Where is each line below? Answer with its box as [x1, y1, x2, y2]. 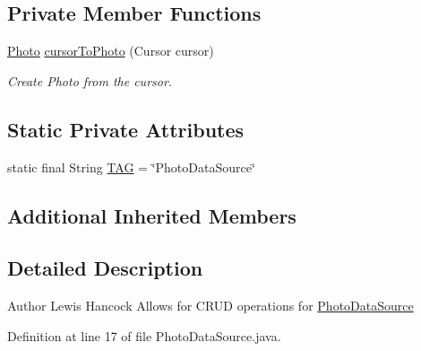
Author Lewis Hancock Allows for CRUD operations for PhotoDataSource [7, 296, 414, 315]
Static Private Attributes [7, 115, 245, 143]
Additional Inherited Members [7, 201, 296, 229]
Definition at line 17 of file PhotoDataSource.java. [7, 326, 281, 345]
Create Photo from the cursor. [7, 71, 173, 90]
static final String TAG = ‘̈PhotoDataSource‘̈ [7, 157, 255, 176]
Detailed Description [7, 254, 203, 282]
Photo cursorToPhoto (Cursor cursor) [7, 41, 214, 60]
